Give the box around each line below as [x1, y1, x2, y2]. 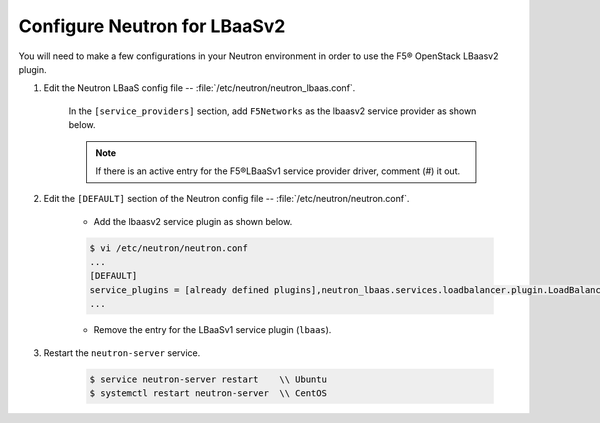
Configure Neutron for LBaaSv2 [18, 15, 286, 37]
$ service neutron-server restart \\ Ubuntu [89, 373, 327, 385]
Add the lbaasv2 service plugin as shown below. [93, 215, 293, 227]
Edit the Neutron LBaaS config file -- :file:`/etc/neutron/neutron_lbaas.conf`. [43, 82, 356, 94]
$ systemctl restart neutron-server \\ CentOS [89, 387, 327, 399]
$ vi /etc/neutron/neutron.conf [89, 242, 249, 254]
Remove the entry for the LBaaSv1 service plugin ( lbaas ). [93, 324, 332, 336]
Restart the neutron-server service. [43, 346, 201, 359]
